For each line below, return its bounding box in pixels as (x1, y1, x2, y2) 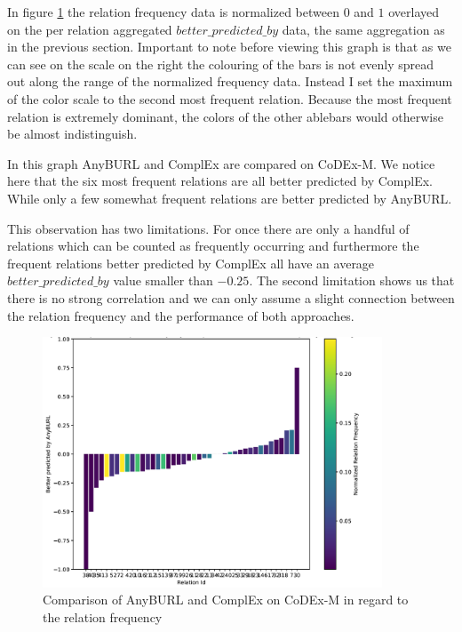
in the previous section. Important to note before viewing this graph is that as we (7, 37, 451, 56)
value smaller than (113, 271, 213, 290)
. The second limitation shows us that (249, 271, 455, 290)
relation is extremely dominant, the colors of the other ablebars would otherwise (7, 107, 443, 125)
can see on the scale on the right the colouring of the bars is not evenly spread (7, 54, 434, 73)
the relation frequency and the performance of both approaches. (7, 306, 354, 324)
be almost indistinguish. (7, 124, 138, 143)
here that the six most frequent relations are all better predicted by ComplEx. (7, 172, 433, 190)
